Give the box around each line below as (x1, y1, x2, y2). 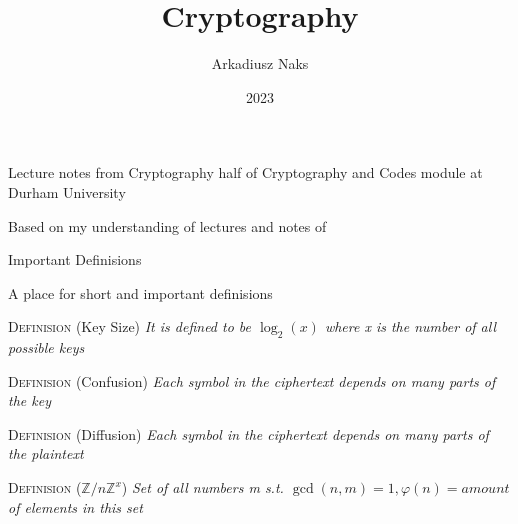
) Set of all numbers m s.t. (121, 477, 284, 498)
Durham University (8, 181, 126, 202)
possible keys (8, 337, 85, 358)
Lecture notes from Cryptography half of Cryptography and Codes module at (8, 162, 483, 183)
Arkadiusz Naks (211, 53, 309, 74)
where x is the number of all (324, 316, 497, 337)
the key (8, 390, 51, 411)
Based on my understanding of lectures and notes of (8, 215, 327, 236)
